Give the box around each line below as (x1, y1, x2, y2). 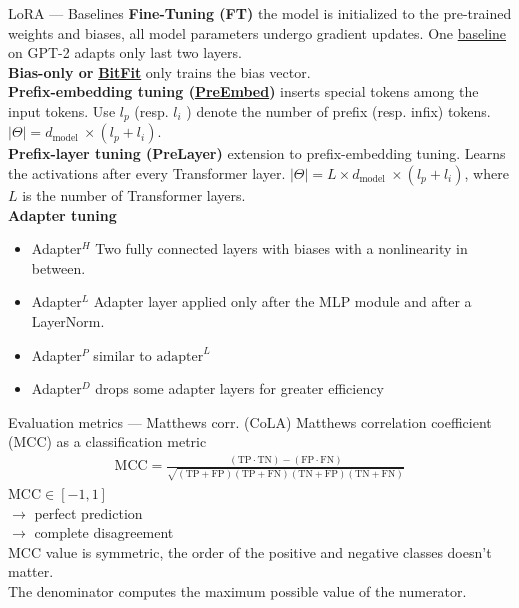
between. (31, 257, 86, 278)
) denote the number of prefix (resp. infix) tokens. (186, 100, 491, 121)
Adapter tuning (8, 204, 117, 225)
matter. (8, 561, 54, 582)
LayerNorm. (31, 310, 105, 331)
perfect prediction (34, 502, 143, 523)
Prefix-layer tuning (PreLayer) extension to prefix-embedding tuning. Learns (8, 143, 506, 164)
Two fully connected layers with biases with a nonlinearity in (95, 238, 468, 259)
